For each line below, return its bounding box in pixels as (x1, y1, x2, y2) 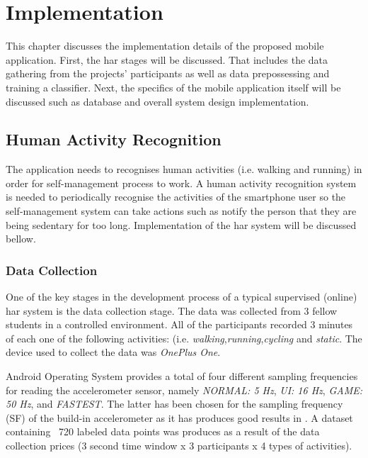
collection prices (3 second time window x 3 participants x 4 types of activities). (6, 438, 352, 453)
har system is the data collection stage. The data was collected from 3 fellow (6, 303, 338, 318)
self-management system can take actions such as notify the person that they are (6, 203, 357, 218)
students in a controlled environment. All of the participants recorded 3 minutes (6, 317, 353, 332)
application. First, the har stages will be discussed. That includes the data (6, 52, 328, 67)
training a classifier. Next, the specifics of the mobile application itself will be (6, 79, 341, 94)
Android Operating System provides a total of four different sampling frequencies (6, 369, 358, 384)
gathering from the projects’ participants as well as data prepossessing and (6, 66, 330, 81)
